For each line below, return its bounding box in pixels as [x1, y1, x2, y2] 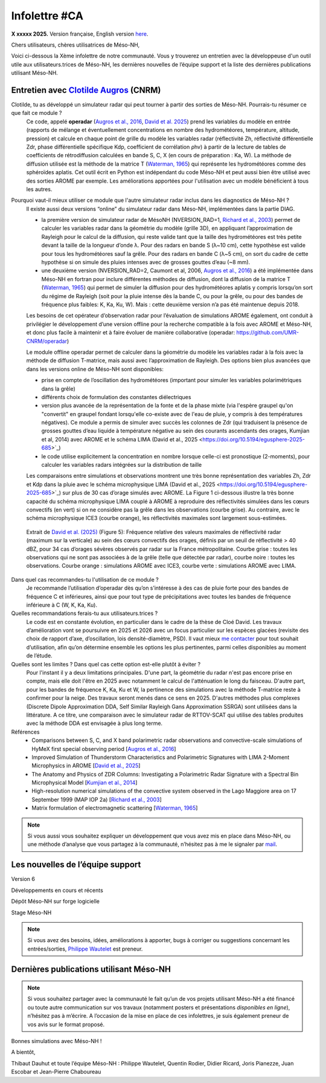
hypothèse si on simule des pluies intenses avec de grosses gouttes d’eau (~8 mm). [41, 259, 251, 266]
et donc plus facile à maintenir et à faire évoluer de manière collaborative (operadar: [26, 329, 235, 336]
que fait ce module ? [11, 109, 62, 117]
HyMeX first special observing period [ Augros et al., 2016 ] [31, 745, 176, 752]
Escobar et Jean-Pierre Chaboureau [11, 1068, 101, 1076]
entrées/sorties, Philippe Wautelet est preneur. [27, 945, 143, 952]
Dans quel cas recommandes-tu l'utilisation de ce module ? [11, 576, 159, 583]
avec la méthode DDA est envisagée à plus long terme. [26, 720, 163, 727]
